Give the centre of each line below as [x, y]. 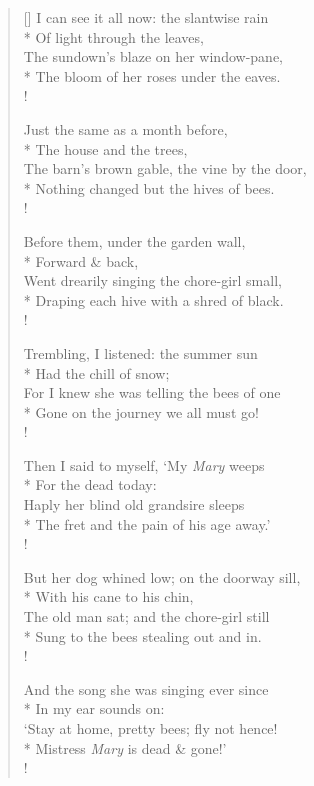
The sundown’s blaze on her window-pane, [153, 56]
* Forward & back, [81, 260]
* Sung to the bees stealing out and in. [142, 635]
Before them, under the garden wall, [134, 240]
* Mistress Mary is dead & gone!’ [125, 747]
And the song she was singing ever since [146, 688]
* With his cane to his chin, [108, 596]
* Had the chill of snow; [96, 372]
